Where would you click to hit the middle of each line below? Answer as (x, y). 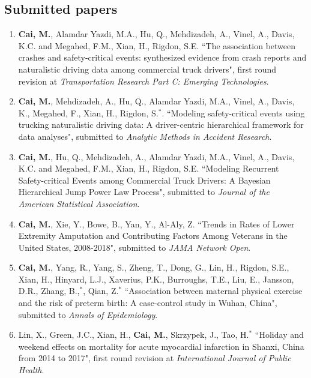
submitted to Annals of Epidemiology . (88, 314)
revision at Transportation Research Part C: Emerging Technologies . (143, 81)
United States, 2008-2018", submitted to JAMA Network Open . (134, 247)
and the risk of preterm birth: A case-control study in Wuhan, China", (148, 303)
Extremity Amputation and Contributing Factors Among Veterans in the (153, 235)
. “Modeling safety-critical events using (233, 112)
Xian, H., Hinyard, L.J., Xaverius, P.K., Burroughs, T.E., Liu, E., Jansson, (156, 279)
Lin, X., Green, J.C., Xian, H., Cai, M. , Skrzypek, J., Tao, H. (134, 334)
